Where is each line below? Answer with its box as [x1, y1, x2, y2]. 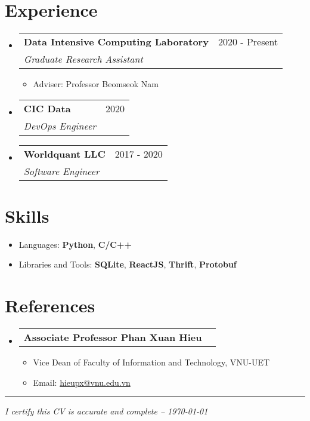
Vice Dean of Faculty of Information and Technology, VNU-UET [33, 356, 270, 368]
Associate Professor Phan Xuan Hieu [23, 330, 202, 345]
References [5, 293, 95, 318]
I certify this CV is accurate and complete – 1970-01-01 [5, 405, 208, 417]
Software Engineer [23, 164, 100, 178]
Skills [5, 203, 49, 228]
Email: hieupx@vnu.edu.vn [33, 376, 131, 388]
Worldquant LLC [23, 146, 106, 161]
